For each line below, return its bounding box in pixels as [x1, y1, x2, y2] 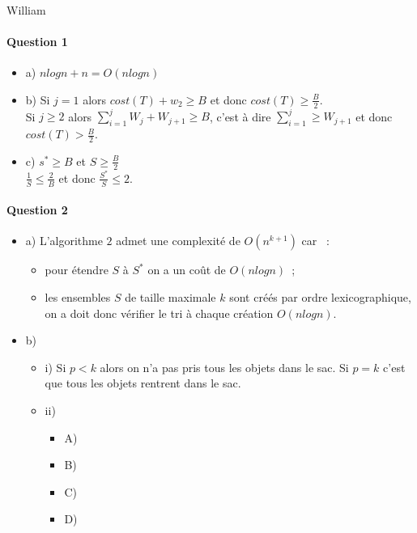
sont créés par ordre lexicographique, [229, 289, 411, 306]
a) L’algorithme [25, 232, 103, 249]
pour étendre [45, 261, 109, 278]
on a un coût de [147, 261, 226, 278]
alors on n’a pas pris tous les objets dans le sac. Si [100, 358, 349, 375]
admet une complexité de [116, 232, 240, 249]
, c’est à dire [209, 108, 271, 125]
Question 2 [6, 201, 68, 218]
